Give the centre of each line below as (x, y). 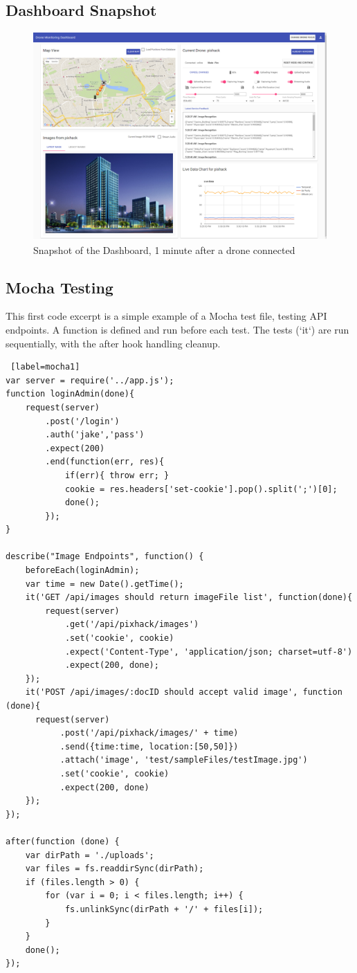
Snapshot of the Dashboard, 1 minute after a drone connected (164, 249)
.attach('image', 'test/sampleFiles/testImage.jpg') (184, 760)
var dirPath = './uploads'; (90, 855)
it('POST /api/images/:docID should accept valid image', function (184, 692)
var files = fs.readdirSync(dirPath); (115, 869)
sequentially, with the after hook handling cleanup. (113, 343)
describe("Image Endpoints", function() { (105, 557)
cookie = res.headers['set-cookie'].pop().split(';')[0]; (201, 489)
